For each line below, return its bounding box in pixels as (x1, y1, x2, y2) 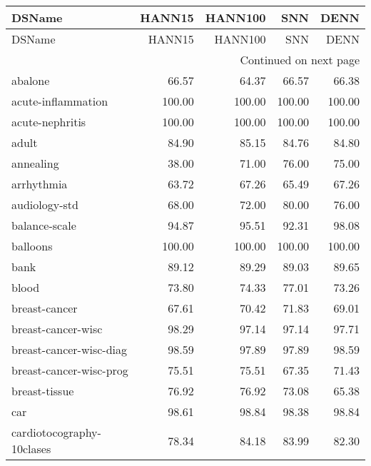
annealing (11, 155, 59, 171)
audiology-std (11, 196, 78, 213)
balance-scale (11, 217, 76, 233)
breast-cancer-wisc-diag (11, 341, 128, 358)
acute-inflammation (11, 93, 108, 109)
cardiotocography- (11, 424, 101, 440)
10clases (11, 440, 51, 457)
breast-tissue (11, 383, 74, 399)
